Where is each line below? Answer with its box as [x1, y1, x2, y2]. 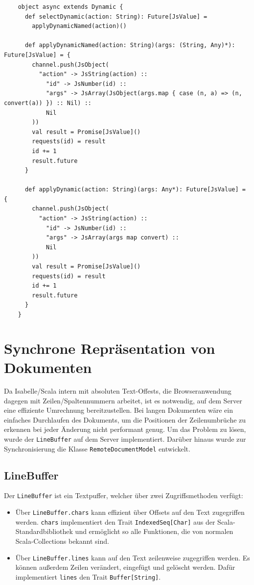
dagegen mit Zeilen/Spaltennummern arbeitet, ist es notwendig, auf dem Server [4, 395, 242, 405]
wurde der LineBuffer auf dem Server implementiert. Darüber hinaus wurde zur [4, 433, 246, 444]
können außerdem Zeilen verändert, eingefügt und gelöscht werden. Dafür [15, 562, 235, 572]
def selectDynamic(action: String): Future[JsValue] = [24, 13, 208, 20]
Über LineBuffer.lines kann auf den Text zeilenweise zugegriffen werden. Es [15, 552, 250, 562]
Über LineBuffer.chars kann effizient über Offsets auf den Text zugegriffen [15, 507, 245, 517]
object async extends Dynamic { [18, 3, 123, 10]
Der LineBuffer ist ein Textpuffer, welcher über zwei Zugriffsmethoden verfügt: [4, 490, 243, 501]
